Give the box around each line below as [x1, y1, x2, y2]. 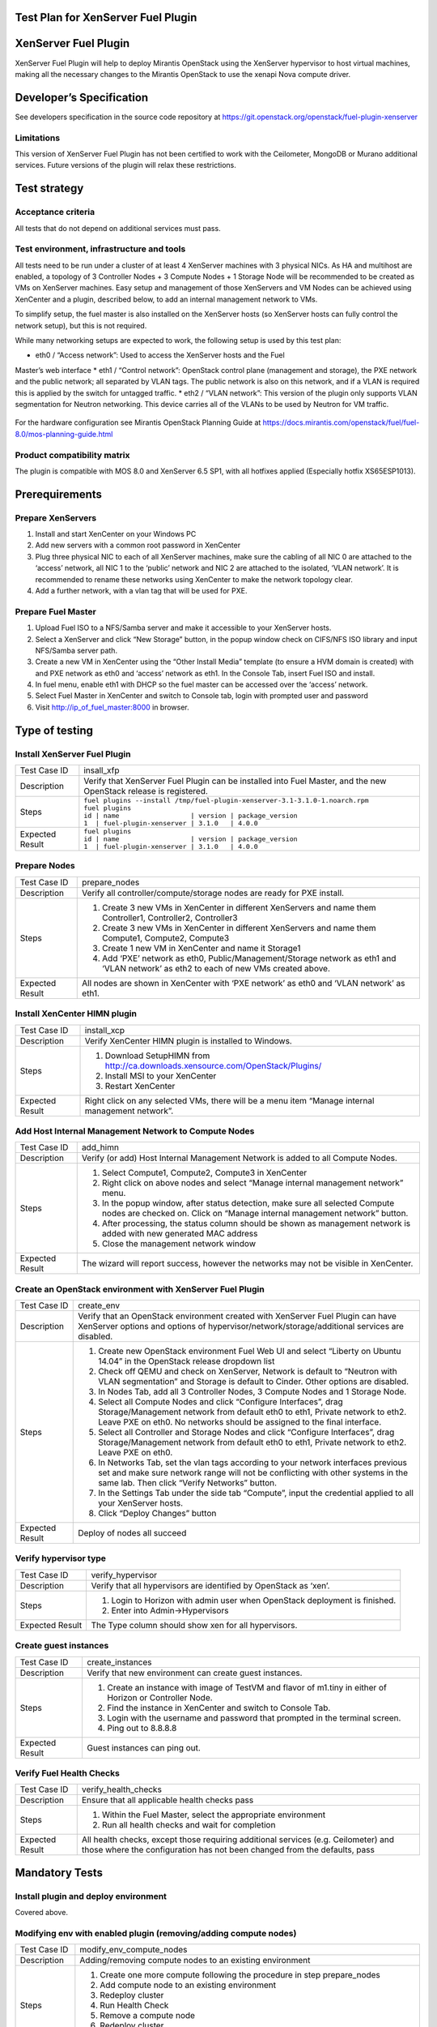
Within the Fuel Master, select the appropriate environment [101, 1809, 326, 1820]
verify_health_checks [81, 1784, 162, 1795]
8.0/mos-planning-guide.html [15, 429, 113, 439]
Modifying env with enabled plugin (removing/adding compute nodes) [15, 1927, 297, 1939]
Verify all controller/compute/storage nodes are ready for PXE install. [82, 887, 344, 898]
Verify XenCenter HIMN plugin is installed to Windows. [84, 1035, 293, 1046]
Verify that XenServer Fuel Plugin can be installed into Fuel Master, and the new [83, 775, 387, 786]
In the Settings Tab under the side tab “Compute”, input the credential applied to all [98, 1488, 414, 1499]
